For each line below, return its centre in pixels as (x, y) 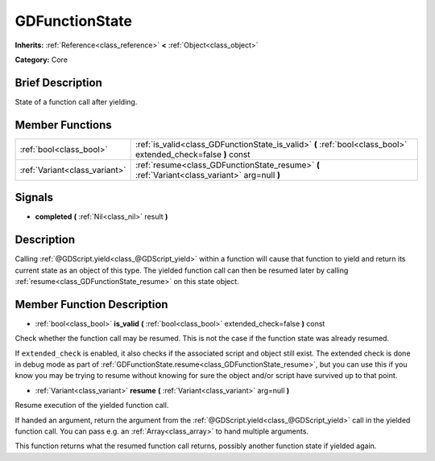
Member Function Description (91, 305)
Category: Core (41, 60)
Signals (34, 198)
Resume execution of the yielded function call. (92, 405)
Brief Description (58, 82)
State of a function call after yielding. (76, 101)
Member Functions (63, 125)
